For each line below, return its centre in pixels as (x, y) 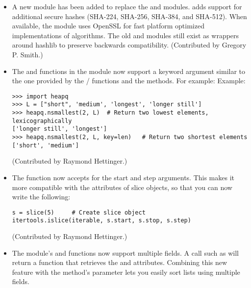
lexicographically (42, 121)
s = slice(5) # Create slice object (79, 212)
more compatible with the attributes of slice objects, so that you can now (122, 187)
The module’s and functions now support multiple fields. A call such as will (125, 252)
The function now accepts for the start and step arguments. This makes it (123, 177)
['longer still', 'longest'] (60, 129)
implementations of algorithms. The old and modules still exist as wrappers (125, 35)
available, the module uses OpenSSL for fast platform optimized (108, 26)
